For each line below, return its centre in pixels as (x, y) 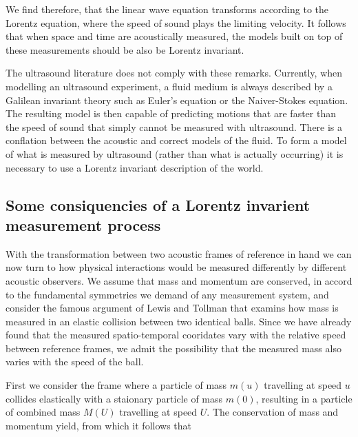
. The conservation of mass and (273, 412)
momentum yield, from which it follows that (99, 425)
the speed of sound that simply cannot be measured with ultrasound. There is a (174, 126)
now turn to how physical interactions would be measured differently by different (176, 267)
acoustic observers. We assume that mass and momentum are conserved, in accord (179, 280)
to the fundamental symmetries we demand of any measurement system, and (167, 294)
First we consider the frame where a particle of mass (116, 385)
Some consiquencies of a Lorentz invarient (158, 204)
